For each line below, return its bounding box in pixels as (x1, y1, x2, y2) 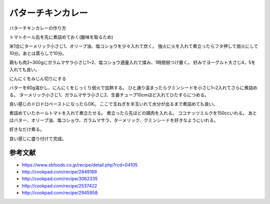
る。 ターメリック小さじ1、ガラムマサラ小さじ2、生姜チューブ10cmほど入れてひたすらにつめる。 (9, 91, 209, 97)
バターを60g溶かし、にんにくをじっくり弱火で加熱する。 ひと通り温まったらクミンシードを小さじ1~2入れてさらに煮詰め (9, 85, 257, 91)
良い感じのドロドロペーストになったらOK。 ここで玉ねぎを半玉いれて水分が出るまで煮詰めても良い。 (9, 101, 218, 107)
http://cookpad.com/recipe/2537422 (21, 182, 97, 188)
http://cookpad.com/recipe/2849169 (21, 168, 97, 174)
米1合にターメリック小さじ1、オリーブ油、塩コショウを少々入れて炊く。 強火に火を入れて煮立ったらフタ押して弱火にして (9, 43, 258, 49)
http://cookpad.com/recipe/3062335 (21, 175, 98, 182)
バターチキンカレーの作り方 (9, 25, 66, 31)
